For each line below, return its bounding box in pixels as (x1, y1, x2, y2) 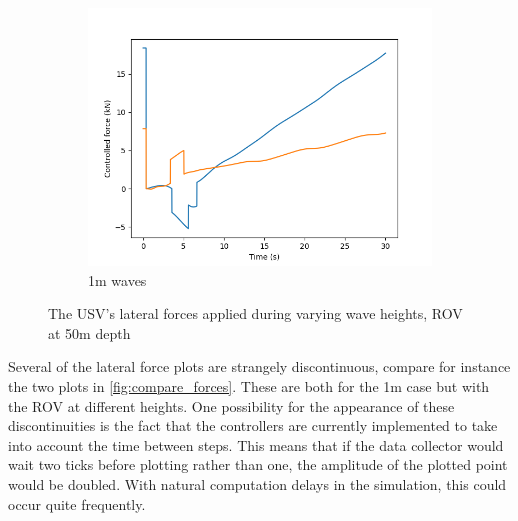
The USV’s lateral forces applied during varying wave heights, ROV (48, 303, 463, 324)
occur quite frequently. (8, 493, 146, 514)
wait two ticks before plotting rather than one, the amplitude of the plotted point (8, 454, 508, 475)
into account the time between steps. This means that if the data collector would (8, 434, 504, 455)
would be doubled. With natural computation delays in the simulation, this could (8, 473, 507, 494)
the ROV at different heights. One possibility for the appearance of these (8, 395, 455, 416)
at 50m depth (48, 322, 131, 343)
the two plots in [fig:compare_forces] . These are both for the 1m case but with (8, 375, 490, 396)
